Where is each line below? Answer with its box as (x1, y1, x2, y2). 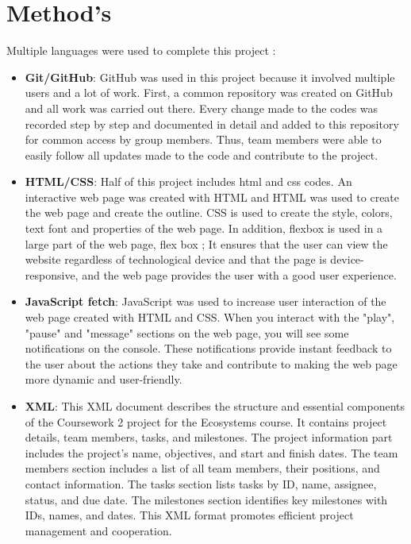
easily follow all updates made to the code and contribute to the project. (25, 146, 378, 163)
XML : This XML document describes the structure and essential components (25, 398, 405, 414)
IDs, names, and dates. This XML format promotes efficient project (25, 507, 354, 523)
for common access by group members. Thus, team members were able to (25, 131, 382, 148)
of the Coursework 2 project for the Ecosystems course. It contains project (25, 413, 387, 430)
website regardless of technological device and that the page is (25, 251, 327, 268)
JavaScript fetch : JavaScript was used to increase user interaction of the (25, 293, 386, 310)
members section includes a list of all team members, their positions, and (25, 460, 380, 476)
